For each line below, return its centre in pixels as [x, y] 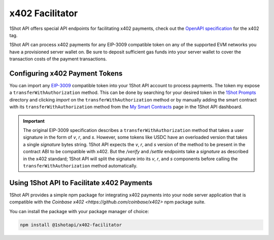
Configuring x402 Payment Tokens [66, 73]
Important [34, 121]
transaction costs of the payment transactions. [58, 59]
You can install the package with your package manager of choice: [79, 211]
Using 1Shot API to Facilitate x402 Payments [81, 183]
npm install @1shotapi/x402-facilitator [71, 225]
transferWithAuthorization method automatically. [80, 165]
